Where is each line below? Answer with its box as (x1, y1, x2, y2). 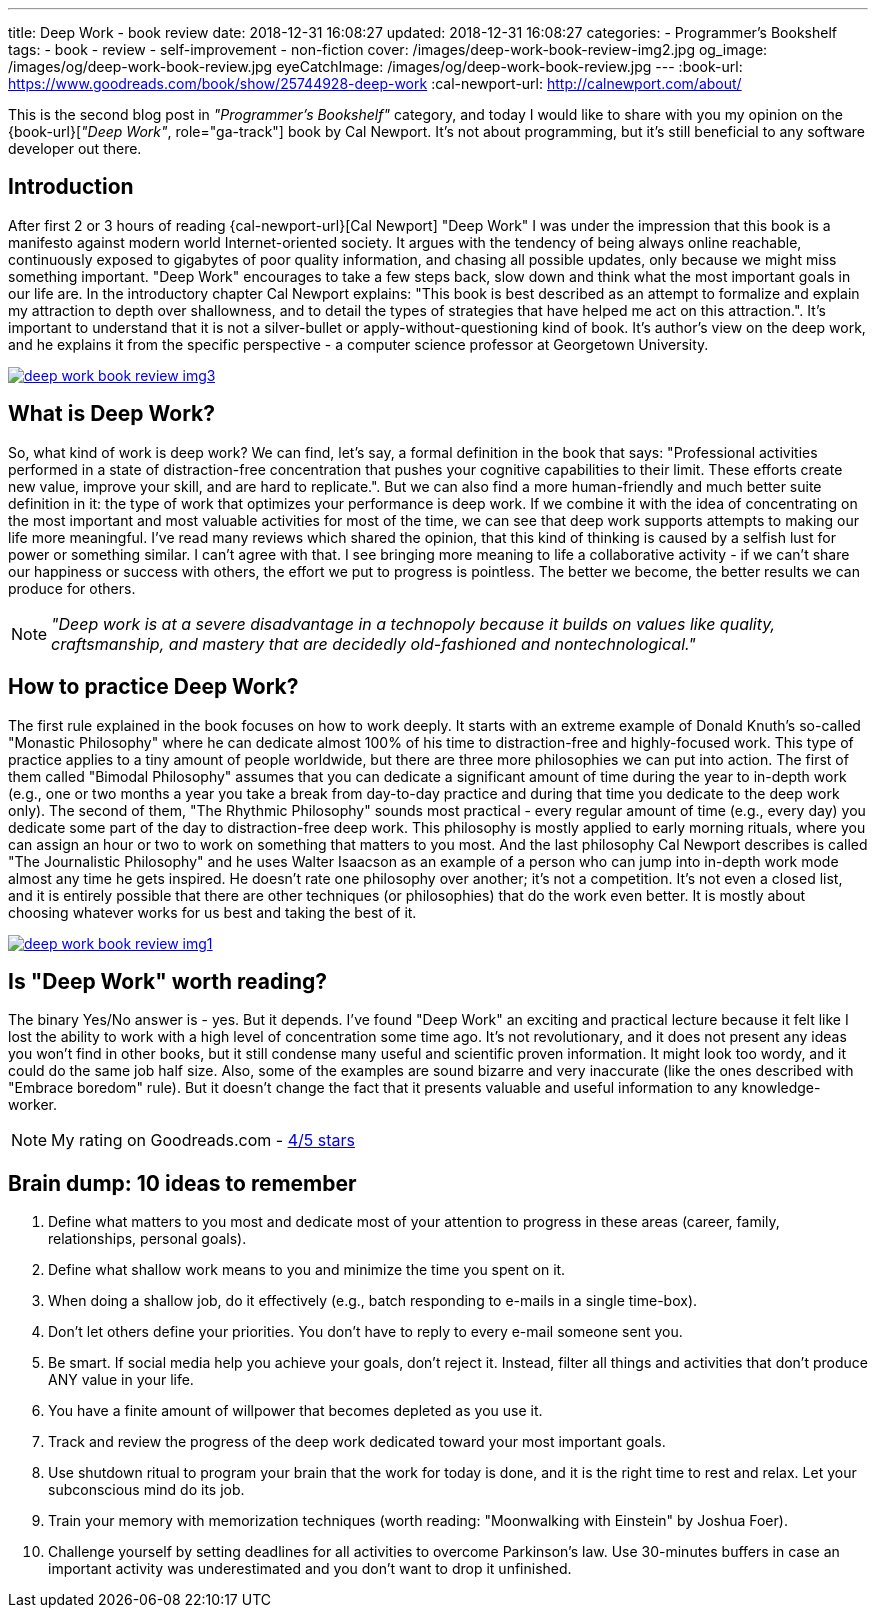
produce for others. (8, 579, 136, 597)
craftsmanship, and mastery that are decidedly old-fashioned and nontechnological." (51, 633, 696, 654)
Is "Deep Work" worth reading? (8, 968, 328, 994)
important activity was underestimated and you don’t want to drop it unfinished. (48, 1560, 572, 1578)
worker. (8, 1096, 58, 1114)
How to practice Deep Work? (8, 674, 299, 700)
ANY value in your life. (48, 1371, 194, 1389)
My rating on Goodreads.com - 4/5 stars (51, 1130, 355, 1151)
